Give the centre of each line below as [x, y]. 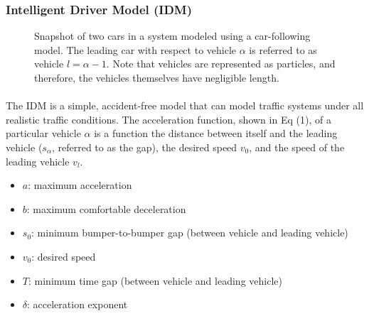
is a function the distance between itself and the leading [216, 133]
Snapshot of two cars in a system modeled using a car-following [172, 36]
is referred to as [283, 49]
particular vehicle [43, 133]
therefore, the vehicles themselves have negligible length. [157, 77]
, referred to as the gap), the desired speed [144, 147]
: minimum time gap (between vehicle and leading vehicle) [155, 280]
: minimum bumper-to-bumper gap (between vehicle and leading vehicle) [190, 233]
